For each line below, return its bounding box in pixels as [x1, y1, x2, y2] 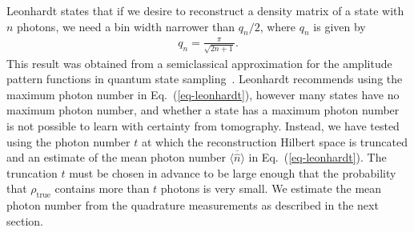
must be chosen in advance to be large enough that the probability [69, 164, 396, 181]
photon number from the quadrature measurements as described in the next [6, 197, 379, 214]
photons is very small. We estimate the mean [160, 180, 382, 197]
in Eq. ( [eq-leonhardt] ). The [248, 149, 387, 166]
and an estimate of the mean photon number [6, 149, 226, 166]
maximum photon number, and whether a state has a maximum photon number [6, 102, 400, 118]
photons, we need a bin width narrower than [17, 18, 235, 34]
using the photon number [6, 133, 131, 150]
